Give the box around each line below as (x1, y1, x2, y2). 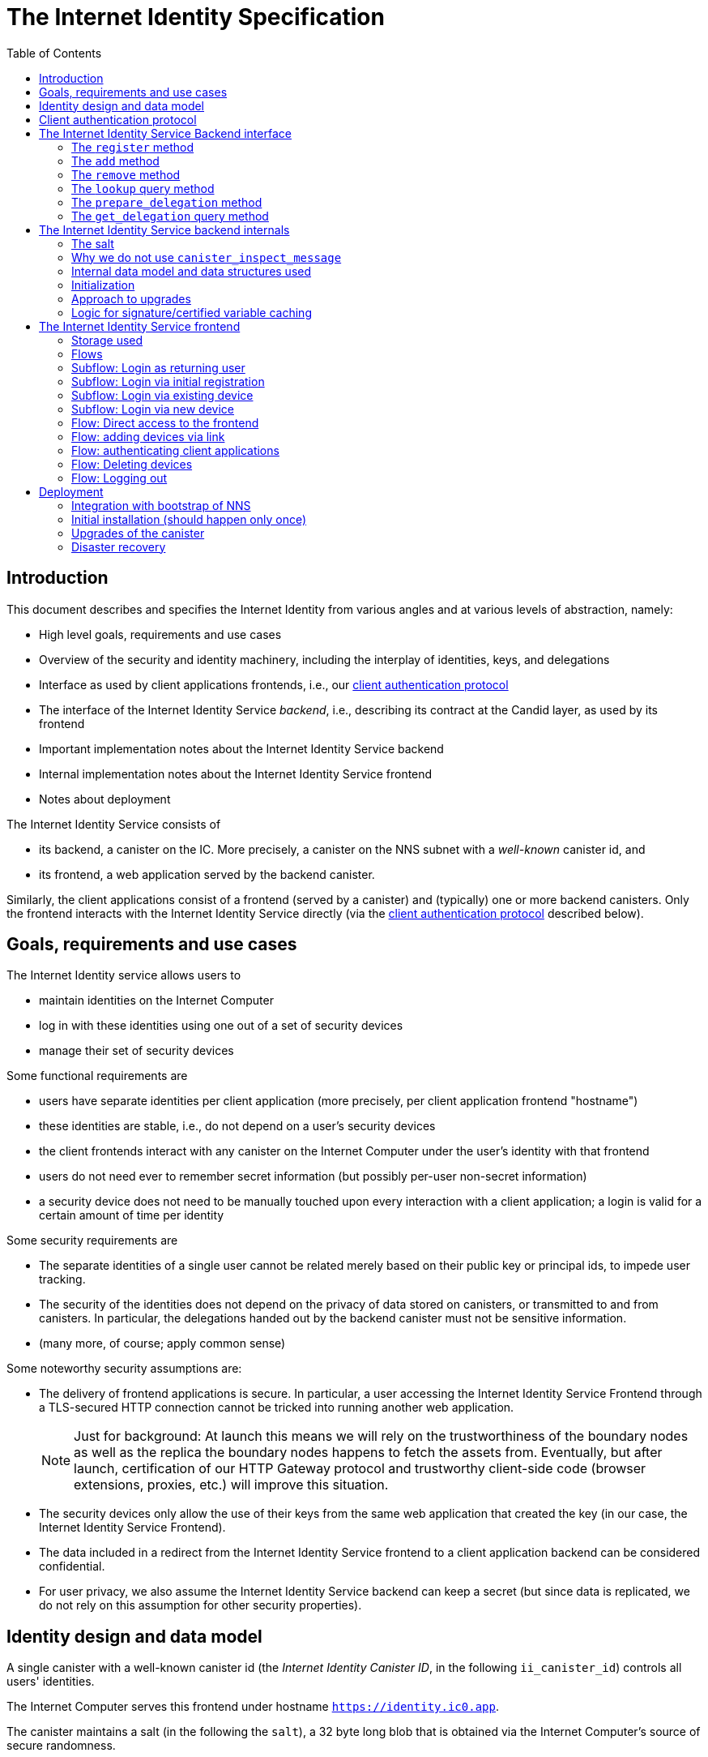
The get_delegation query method (71, 208, 269, 223)
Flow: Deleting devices (71, 456, 193, 471)
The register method (71, 139, 194, 154)
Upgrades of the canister (71, 525, 205, 540)
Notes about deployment (39, 791, 171, 806)
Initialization (71, 277, 135, 292)
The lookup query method (71, 181, 215, 195)
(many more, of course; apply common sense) (39, 1336, 286, 1351)
